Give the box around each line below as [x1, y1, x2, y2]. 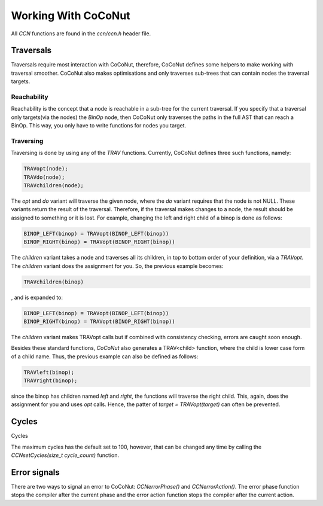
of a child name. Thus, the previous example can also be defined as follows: [11, 353, 199, 360]
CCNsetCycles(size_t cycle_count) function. [11, 452, 120, 459]
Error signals [11, 467, 60, 477]
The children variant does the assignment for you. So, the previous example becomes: [11, 262, 224, 269]
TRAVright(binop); [23, 377, 78, 384]
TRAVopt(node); [23, 165, 68, 172]
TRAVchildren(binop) [23, 278, 84, 285]
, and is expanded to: [11, 294, 63, 301]
